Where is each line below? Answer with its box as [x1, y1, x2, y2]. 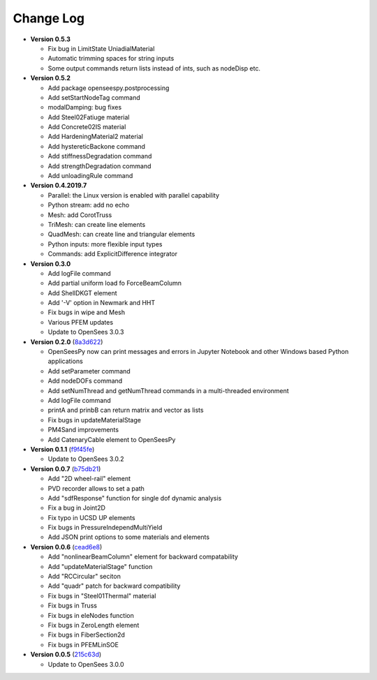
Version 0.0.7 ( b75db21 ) [30, 464, 101, 473]
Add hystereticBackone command [47, 142, 146, 150]
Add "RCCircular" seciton [47, 572, 121, 581]
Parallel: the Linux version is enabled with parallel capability [47, 191, 220, 199]
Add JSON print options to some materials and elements [47, 533, 209, 541]
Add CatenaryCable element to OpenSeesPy [47, 435, 176, 443]
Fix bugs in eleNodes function [47, 611, 134, 619]
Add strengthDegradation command [47, 161, 151, 170]
